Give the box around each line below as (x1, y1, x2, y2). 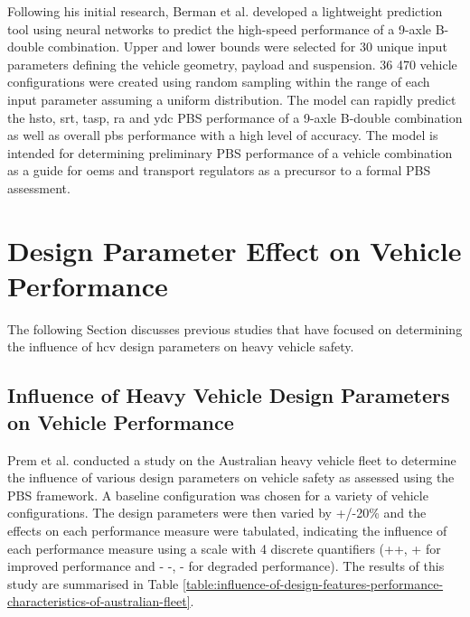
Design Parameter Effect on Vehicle (7, 231, 462, 268)
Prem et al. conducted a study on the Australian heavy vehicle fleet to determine (7, 450, 456, 469)
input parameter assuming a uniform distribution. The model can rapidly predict (7, 89, 456, 108)
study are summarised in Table (7, 574, 179, 593)
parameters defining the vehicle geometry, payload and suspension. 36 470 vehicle (7, 54, 457, 73)
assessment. (7, 178, 70, 197)
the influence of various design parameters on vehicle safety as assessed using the (7, 468, 455, 487)
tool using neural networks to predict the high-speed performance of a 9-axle (7, 19, 432, 38)
